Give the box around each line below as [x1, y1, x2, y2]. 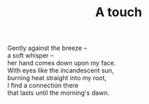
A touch [95, 4, 143, 20]
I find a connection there [7, 82, 79, 90]
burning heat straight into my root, [7, 74, 107, 82]
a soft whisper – [7, 51, 54, 60]
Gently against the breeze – [7, 44, 87, 53]
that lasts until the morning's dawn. [7, 89, 109, 97]
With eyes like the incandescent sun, [7, 66, 114, 74]
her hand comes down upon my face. [7, 59, 117, 67]
